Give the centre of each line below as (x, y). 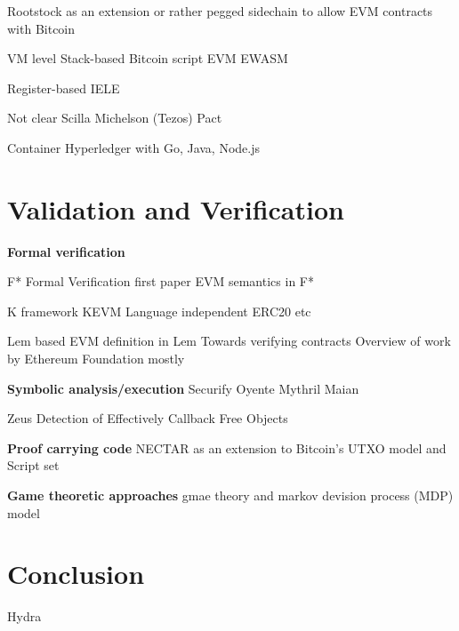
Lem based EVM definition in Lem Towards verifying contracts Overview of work (229, 341)
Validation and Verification (176, 208)
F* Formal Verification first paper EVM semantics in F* (161, 281)
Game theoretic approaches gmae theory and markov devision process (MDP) (230, 495)
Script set (33, 465)
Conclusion (76, 574)
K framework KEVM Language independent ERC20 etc (159, 311)
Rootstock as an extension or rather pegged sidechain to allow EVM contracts (220, 11)
